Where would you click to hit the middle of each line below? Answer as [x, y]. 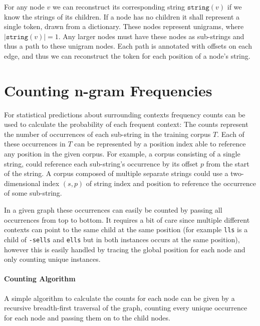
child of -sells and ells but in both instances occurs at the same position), [122, 239]
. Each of [231, 134]
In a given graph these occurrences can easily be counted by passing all [113, 210]
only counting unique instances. [52, 259]
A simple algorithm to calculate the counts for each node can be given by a [119, 298]
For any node [24, 7]
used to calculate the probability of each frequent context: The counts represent [126, 124]
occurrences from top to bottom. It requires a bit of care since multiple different [127, 219]
